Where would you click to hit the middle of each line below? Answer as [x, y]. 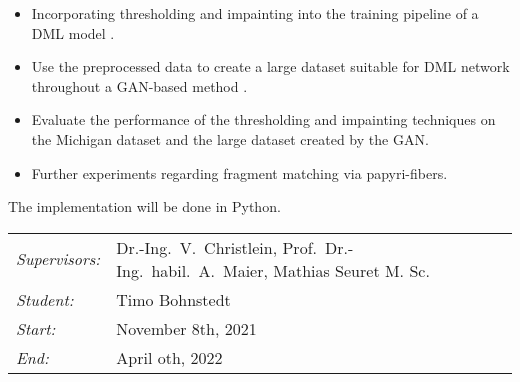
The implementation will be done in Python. [144, 206]
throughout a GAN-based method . [139, 85]
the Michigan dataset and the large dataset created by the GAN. [230, 138]
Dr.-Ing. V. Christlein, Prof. [216, 247]
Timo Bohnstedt [173, 299]
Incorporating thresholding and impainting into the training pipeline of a [255, 13]
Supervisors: [58, 259]
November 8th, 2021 [186, 328]
